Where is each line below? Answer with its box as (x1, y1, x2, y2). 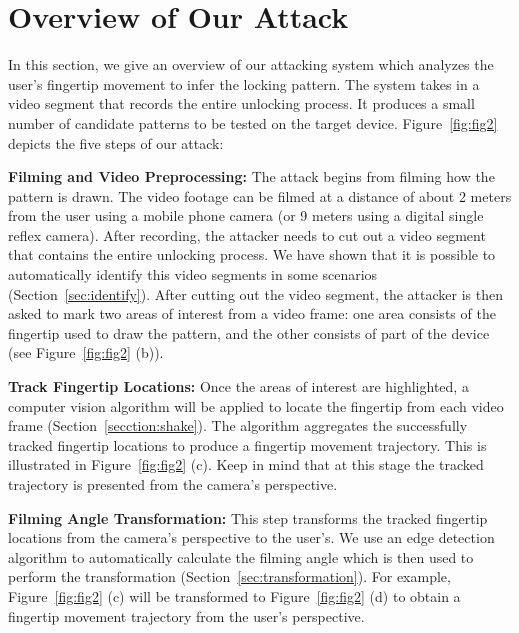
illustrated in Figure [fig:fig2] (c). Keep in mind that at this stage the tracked (8, 454, 484, 475)
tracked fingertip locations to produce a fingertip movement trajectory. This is (8, 434, 487, 455)
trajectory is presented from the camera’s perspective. (8, 474, 338, 494)
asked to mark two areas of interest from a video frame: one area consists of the (8, 303, 496, 324)
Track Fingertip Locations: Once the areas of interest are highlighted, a (8, 376, 469, 397)
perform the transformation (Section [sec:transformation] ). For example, (8, 566, 451, 587)
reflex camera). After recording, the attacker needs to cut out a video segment (8, 224, 486, 245)
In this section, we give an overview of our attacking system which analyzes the (8, 54, 494, 75)
